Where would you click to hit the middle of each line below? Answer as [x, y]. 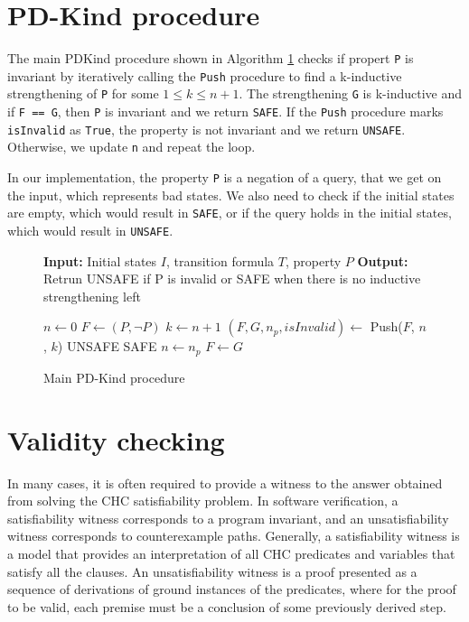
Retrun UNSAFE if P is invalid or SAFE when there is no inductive [232, 279]
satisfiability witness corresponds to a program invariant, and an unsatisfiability [228, 518]
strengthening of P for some [83, 93]
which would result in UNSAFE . [90, 230]
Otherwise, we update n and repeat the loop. [131, 147]
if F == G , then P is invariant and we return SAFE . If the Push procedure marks [225, 111]
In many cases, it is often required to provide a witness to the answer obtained [225, 483]
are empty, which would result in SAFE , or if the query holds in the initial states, [230, 213]
